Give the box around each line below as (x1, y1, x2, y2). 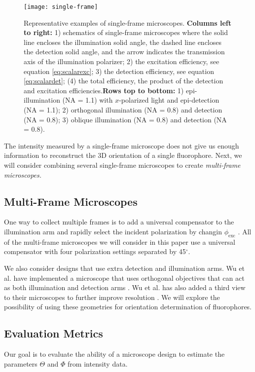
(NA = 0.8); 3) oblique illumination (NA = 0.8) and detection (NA (24, 114, 227, 124)
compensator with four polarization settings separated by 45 (4, 246, 186, 257)
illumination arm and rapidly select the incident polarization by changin (4, 226, 222, 236)
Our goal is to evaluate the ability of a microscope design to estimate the (4, 349, 225, 359)
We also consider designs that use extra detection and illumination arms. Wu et (4, 262, 245, 273)
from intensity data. (68, 358, 128, 369)
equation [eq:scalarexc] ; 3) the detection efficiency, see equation (24, 66, 214, 76)
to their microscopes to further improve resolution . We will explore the (4, 292, 220, 302)
